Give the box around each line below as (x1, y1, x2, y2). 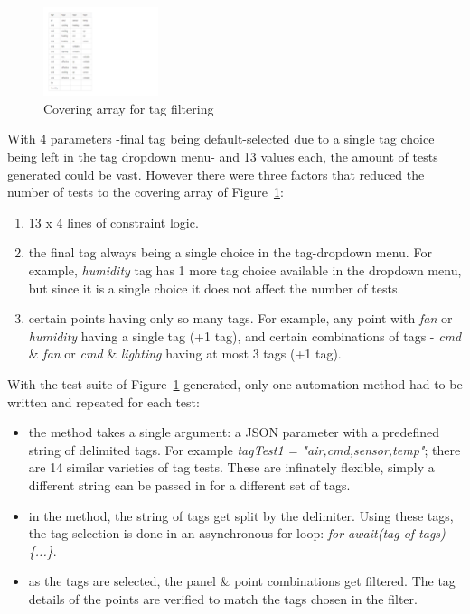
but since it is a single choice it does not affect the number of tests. (28, 278, 401, 297)
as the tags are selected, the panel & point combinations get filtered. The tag (28, 572, 456, 591)
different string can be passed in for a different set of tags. (28, 475, 351, 494)
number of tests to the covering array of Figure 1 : (7, 182, 284, 201)
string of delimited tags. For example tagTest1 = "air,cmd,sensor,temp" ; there (28, 440, 461, 459)
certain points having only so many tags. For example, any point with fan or (28, 309, 453, 328)
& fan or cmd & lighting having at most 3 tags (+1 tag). (28, 344, 342, 363)
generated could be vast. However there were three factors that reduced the (7, 164, 425, 183)
